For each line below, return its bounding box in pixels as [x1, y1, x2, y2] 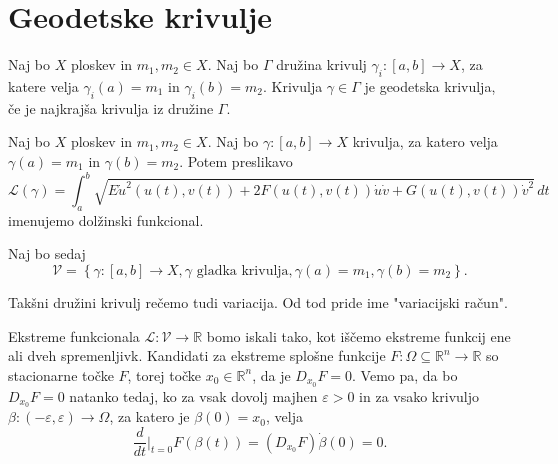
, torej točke [127, 364, 202, 385]
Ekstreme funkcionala [8, 325, 140, 346]
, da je [252, 364, 291, 385]
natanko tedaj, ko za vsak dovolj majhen [69, 385, 318, 406]
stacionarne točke [8, 364, 114, 385]
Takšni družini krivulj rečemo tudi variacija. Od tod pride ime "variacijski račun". [8, 291, 508, 312]
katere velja [8, 75, 79, 96]
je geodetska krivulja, [364, 75, 496, 96]
